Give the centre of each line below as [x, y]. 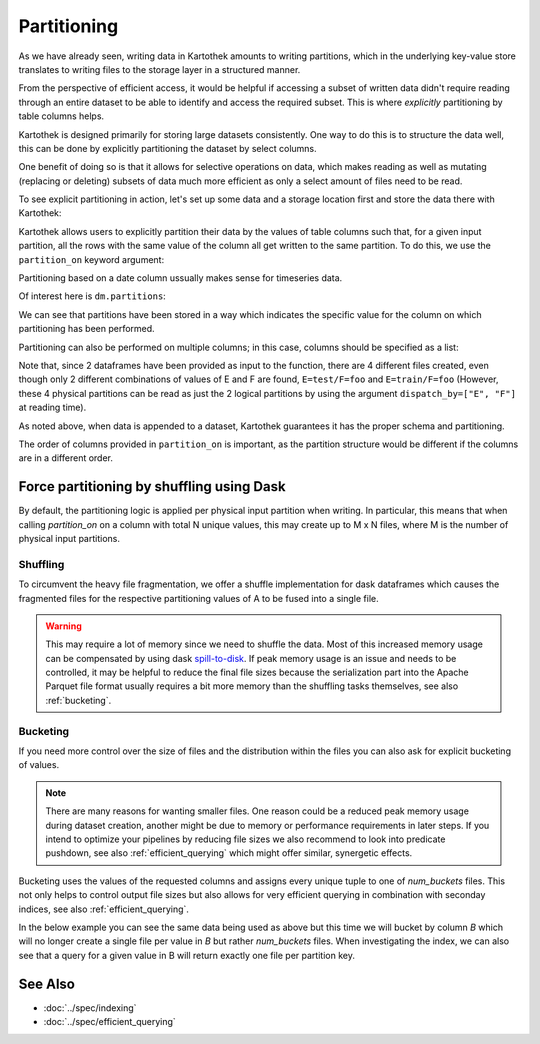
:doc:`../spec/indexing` [90, 1007]
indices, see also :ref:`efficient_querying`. [104, 909]
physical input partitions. [69, 538]
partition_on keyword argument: [91, 259]
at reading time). [52, 407]
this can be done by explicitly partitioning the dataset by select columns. [167, 148]
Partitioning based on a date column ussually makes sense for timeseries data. [180, 278]
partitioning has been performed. [86, 329]
